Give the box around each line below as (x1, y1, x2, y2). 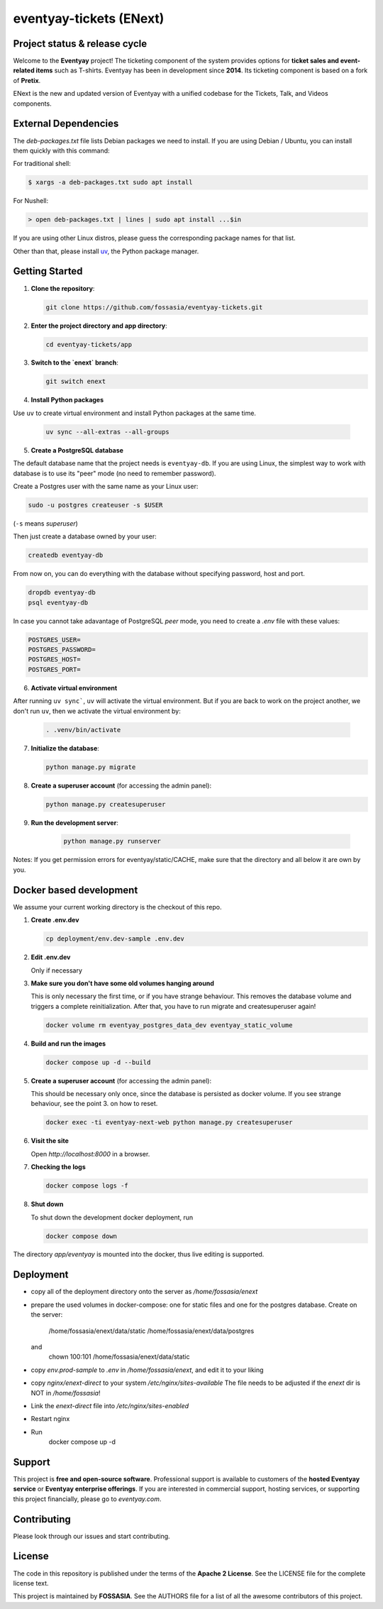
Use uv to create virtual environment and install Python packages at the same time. (13, 409, 257, 417)
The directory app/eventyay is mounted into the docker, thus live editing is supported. (13, 1250, 265, 1259)
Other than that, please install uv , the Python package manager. (13, 247, 199, 255)
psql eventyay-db (28, 598, 89, 607)
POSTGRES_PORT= (28, 665, 81, 673)
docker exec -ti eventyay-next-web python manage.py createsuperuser (45, 1118, 293, 1127)
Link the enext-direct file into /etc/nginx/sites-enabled (30, 1401, 189, 1410)
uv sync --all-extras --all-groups (45, 428, 170, 436)
